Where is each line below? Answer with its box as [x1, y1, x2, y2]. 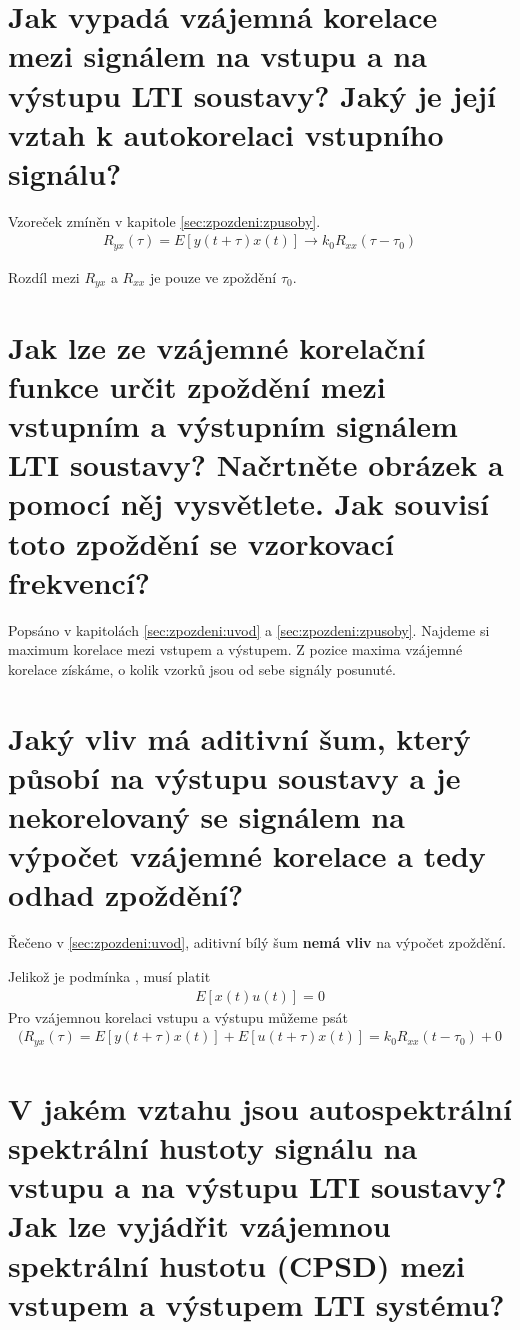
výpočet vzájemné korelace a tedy [8, 835, 486, 876]
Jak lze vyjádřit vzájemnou [8, 1205, 391, 1246]
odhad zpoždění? [8, 874, 244, 915]
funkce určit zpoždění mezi [8, 365, 386, 406]
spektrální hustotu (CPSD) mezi [8, 1244, 465, 1285]
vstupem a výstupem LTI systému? [8, 1283, 505, 1324]
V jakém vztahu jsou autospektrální [8, 1087, 512, 1128]
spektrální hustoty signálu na [8, 1126, 418, 1167]
